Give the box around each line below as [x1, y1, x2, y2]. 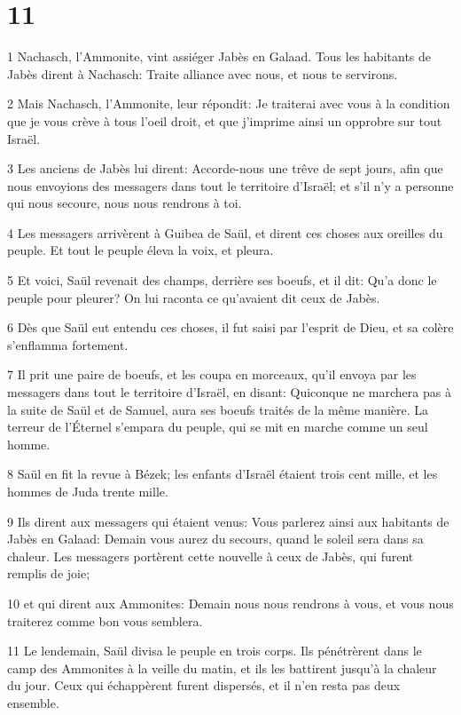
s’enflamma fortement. [7, 335, 129, 354]
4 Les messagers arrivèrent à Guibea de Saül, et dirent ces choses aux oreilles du [7, 223, 443, 242]
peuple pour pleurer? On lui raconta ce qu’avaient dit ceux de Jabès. [7, 288, 380, 306]
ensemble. [7, 693, 59, 711]
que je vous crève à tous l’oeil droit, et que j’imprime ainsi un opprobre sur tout [7, 111, 442, 130]
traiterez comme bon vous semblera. [7, 611, 203, 630]
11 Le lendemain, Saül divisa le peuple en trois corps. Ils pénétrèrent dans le [7, 641, 422, 660]
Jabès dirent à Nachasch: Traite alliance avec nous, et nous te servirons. [7, 64, 398, 83]
